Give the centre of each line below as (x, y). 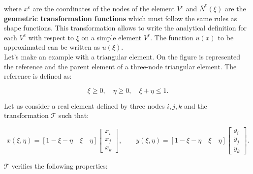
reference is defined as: (38, 76)
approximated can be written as (52, 47)
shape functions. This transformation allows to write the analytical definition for (125, 28)
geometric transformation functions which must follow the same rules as (121, 18)
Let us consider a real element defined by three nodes (84, 105)
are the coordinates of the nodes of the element (104, 8)
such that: (74, 115)
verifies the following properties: (60, 166)
